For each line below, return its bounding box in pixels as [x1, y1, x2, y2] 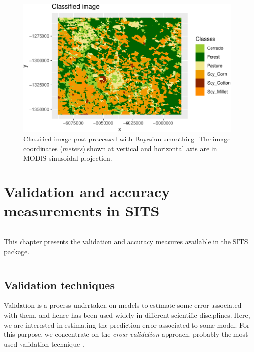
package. [4, 246, 30, 256]
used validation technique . [4, 338, 84, 349]
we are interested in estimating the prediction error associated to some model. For [4, 319, 250, 329]
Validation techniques [4, 277, 115, 292]
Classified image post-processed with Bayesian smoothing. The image [23, 133, 231, 143]
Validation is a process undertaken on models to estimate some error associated [4, 300, 242, 310]
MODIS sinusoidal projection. [23, 153, 112, 163]
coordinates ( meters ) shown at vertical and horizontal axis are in [23, 143, 217, 153]
